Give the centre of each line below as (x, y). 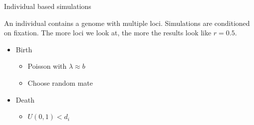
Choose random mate (60, 82)
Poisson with (47, 66)
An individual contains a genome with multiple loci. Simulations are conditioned (127, 23)
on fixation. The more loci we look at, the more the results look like (108, 33)
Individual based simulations (48, 6)
